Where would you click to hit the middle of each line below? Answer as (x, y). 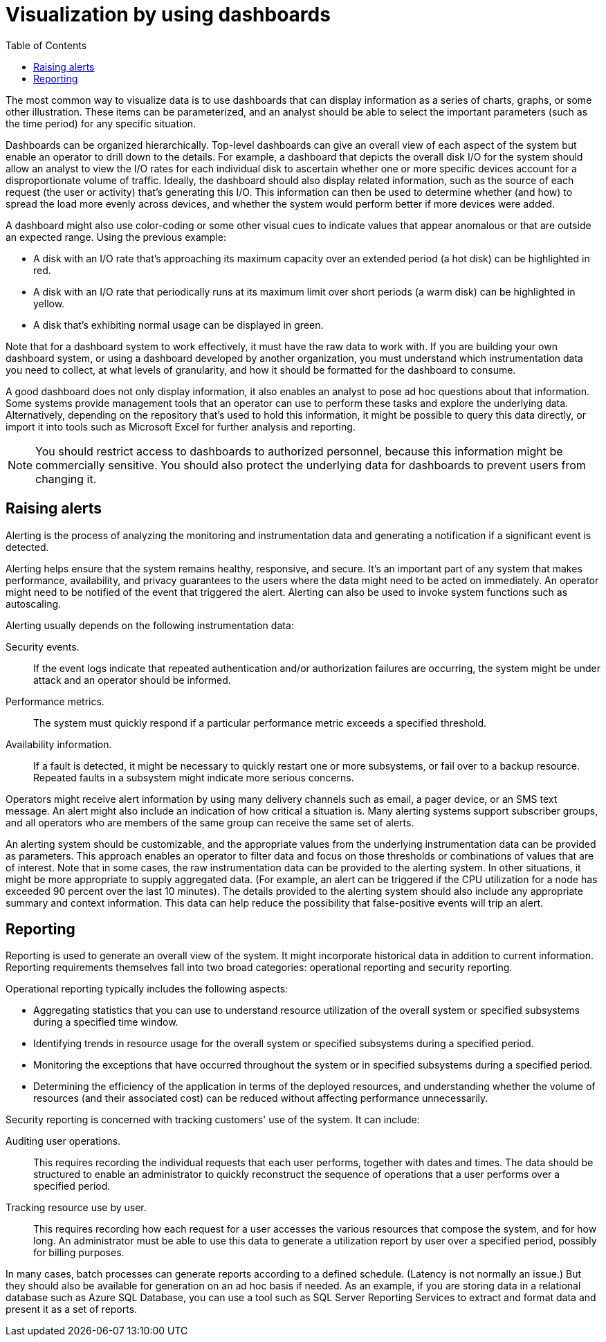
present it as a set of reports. (72, 1309)
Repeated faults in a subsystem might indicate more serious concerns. (194, 777)
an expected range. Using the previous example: (116, 237)
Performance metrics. (55, 701)
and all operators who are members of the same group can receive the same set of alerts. (210, 822)
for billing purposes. (79, 1253)
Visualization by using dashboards (168, 15)
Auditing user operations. (63, 1141)
